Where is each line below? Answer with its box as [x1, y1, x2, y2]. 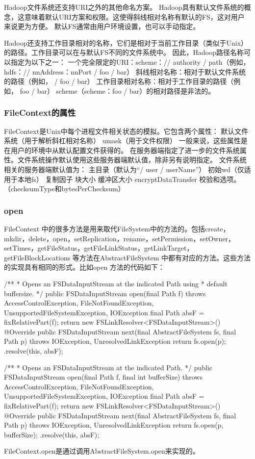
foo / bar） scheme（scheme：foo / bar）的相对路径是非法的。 [20, 85, 215, 96]
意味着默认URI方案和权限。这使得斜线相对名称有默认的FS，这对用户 [24, 11, 245, 22]
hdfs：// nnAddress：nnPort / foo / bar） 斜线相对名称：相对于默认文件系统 [4, 66, 246, 76]
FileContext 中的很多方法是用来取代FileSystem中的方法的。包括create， [4, 223, 230, 233]
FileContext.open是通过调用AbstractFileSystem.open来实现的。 [4, 446, 200, 456]
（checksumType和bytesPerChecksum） [4, 183, 125, 194]
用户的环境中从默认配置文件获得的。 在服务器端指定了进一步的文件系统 [10, 145, 240, 155]
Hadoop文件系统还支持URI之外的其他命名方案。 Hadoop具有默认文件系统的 [4, 2, 244, 12]
